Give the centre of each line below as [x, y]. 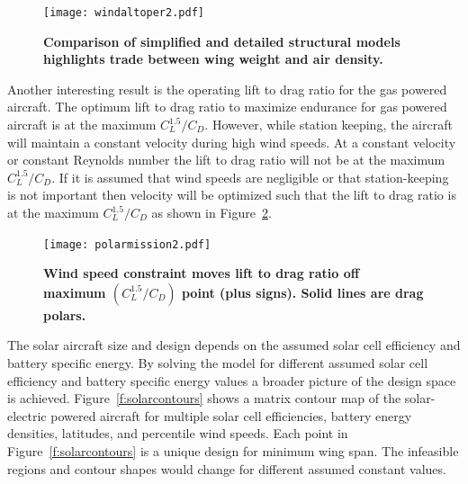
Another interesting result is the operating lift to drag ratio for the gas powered [227, 89]
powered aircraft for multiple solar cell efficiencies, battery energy [231, 415]
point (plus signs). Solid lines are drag [302, 292]
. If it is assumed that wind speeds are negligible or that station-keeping [250, 177]
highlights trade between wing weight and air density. [213, 59]
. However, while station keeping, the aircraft [328, 125]
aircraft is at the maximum [82, 125]
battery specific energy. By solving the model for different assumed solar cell [218, 363]
